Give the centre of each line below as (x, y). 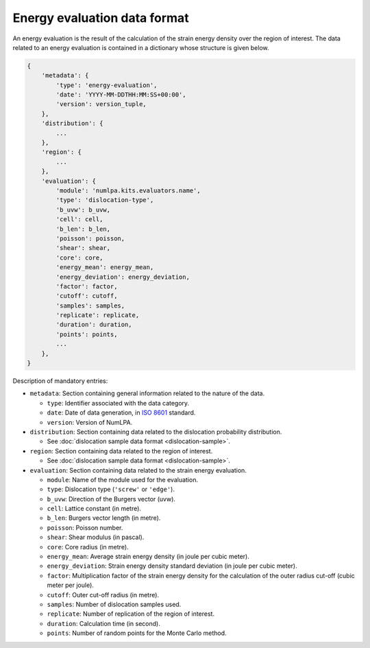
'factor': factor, (87, 286)
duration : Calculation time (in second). (103, 623)
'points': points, (87, 334)
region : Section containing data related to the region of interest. (121, 451)
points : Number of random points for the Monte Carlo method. (137, 633)
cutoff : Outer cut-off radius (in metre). (103, 595)
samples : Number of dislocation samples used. (114, 604)
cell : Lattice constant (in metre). (94, 509)
